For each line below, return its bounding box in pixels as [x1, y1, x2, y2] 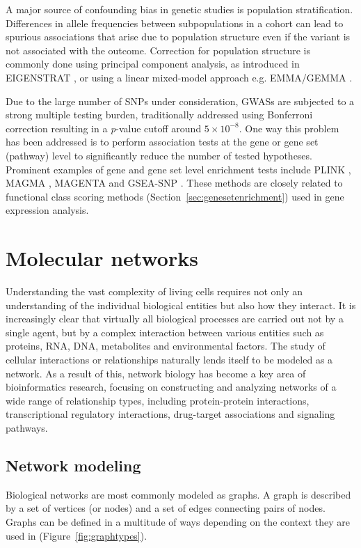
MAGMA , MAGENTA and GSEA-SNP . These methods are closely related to [6, 175, 343, 190]
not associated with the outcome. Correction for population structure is [6, 42, 311, 57]
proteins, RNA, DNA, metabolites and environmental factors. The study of [6, 338, 326, 353]
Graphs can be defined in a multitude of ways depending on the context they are [6, 514, 351, 529]
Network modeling [6, 454, 141, 476]
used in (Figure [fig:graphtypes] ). [6, 528, 147, 542]
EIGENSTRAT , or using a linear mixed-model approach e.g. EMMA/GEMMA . [6, 70, 353, 84]
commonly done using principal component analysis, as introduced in [6, 56, 300, 71]
